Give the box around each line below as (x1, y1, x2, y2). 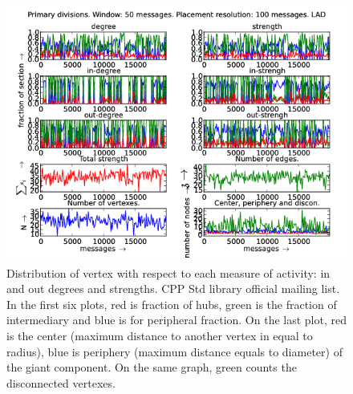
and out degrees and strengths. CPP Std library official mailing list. (6, 280, 340, 297)
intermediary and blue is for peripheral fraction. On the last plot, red (6, 311, 347, 328)
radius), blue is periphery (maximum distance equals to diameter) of (6, 343, 343, 359)
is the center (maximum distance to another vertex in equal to (6, 327, 313, 343)
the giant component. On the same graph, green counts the (6, 359, 297, 376)
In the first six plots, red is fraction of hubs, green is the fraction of (6, 295, 337, 312)
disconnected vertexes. (6, 374, 116, 391)
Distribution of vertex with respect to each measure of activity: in (6, 264, 331, 281)
